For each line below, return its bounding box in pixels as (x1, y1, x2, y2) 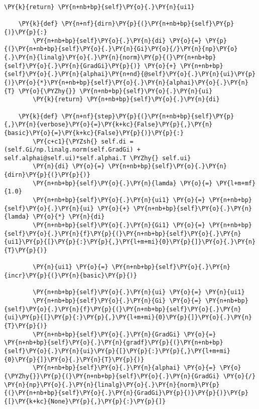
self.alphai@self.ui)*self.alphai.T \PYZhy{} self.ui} (4, 154, 191, 162)
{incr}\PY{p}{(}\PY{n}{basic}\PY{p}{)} (4, 272, 137, 279)
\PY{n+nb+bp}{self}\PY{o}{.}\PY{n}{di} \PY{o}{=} (33, 37, 202, 44)
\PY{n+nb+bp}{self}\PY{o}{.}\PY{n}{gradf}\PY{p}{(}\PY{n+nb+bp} (4, 339, 223, 347)
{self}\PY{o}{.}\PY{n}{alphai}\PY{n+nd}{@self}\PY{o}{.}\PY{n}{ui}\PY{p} (4, 71, 256, 78)
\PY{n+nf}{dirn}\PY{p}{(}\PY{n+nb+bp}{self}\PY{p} (61, 20, 234, 28)
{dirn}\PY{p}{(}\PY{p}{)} (4, 171, 90, 179)
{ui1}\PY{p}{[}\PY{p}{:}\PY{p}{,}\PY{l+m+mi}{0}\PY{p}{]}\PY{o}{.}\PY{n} (4, 238, 256, 246)
